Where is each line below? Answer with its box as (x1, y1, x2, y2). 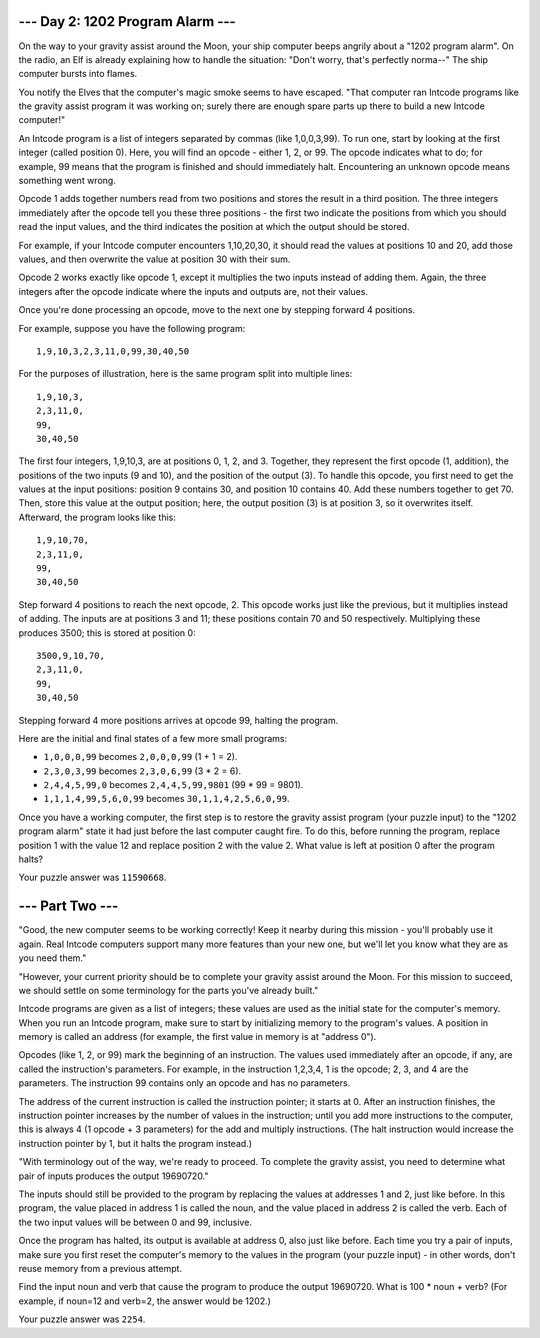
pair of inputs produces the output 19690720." (18, 1170, 209, 1182)
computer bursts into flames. (18, 68, 138, 80)
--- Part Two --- (18, 898, 119, 915)
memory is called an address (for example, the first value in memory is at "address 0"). (18, 1031, 377, 1043)
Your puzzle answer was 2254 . (18, 1313, 146, 1325)
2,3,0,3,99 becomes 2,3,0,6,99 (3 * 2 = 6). (43, 765, 242, 777)
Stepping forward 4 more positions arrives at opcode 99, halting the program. (18, 714, 339, 726)
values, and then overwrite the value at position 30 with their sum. (18, 253, 291, 265)
